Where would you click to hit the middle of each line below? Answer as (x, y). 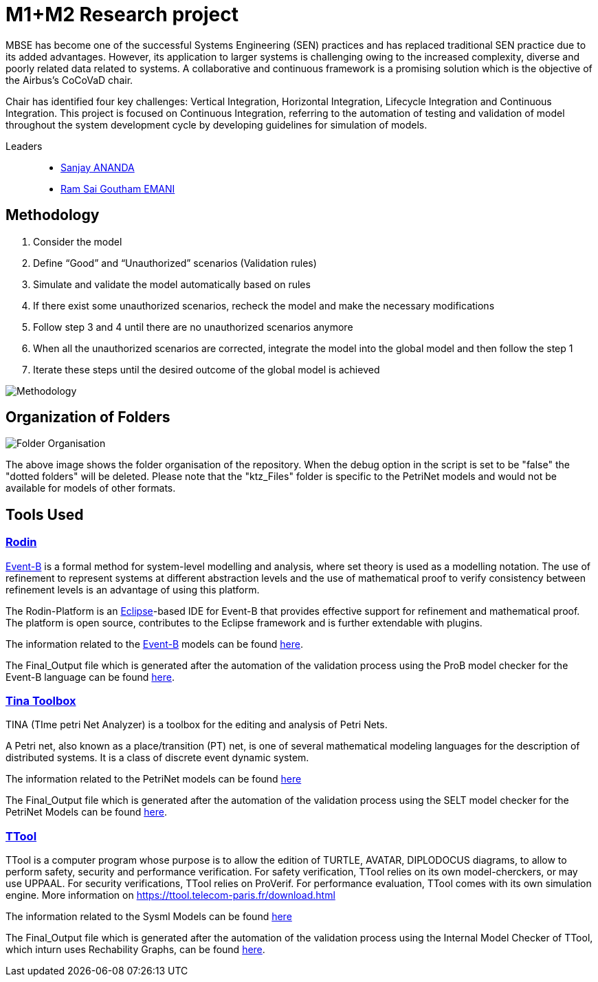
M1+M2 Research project (122, 14)
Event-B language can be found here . (90, 677)
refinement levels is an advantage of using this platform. (133, 589)
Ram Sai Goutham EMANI (118, 188)
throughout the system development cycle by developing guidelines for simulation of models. (217, 124)
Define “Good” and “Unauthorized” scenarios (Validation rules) (175, 263)
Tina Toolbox (41, 701)
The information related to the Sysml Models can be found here (149, 917)
